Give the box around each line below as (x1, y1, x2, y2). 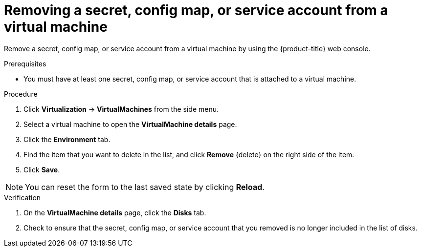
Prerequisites (4, 59, 46, 68)
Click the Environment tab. (23, 135, 111, 144)
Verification (4, 193, 41, 202)
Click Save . (23, 165, 60, 174)
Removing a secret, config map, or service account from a (4, 2, 388, 19)
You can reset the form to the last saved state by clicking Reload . (25, 182, 265, 192)
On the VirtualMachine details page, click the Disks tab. (23, 208, 206, 217)
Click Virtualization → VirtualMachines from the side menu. (23, 105, 219, 113)
